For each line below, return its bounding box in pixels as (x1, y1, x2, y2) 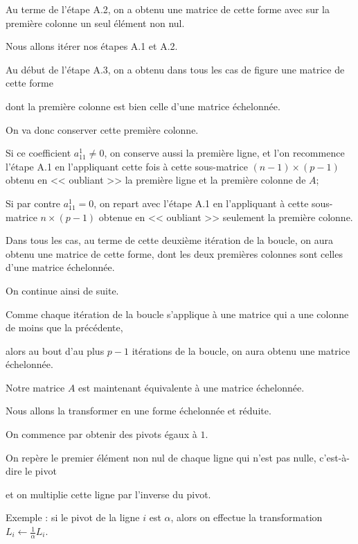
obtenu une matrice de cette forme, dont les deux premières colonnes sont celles (6, 246, 343, 261)
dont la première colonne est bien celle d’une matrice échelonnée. (6, 98, 280, 113)
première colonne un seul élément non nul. (6, 15, 185, 30)
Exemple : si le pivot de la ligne (6, 510, 140, 525)
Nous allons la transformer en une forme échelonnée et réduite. (6, 403, 271, 418)
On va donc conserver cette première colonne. (6, 122, 199, 137)
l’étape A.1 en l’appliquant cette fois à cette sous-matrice (6, 159, 248, 173)
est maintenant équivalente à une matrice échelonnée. (78, 380, 305, 394)
